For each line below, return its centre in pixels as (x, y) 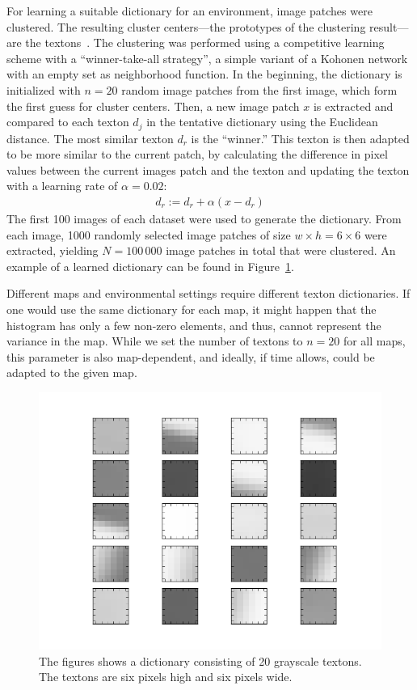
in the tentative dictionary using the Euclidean (262, 122)
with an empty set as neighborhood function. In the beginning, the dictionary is (204, 74)
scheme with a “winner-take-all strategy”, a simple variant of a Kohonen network (207, 58)
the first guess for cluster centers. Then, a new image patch (153, 106)
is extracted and (353, 106)
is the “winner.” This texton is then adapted (300, 138)
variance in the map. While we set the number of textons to (155, 341)
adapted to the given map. (72, 373)
